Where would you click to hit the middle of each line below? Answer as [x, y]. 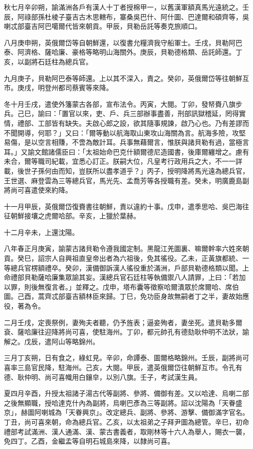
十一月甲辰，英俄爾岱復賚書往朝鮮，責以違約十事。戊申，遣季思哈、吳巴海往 [126, 206]
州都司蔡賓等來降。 [82, 88]
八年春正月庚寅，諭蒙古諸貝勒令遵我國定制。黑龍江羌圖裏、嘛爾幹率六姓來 [123, 248]
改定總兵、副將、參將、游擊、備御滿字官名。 [177, 412]
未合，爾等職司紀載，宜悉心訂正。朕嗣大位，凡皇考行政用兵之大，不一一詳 [123, 161]
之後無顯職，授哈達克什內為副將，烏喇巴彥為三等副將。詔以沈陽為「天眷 [120, 402]
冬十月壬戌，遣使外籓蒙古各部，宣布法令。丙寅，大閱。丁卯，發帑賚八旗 [120, 104]
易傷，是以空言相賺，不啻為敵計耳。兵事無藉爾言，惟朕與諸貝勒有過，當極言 [126, 142]
